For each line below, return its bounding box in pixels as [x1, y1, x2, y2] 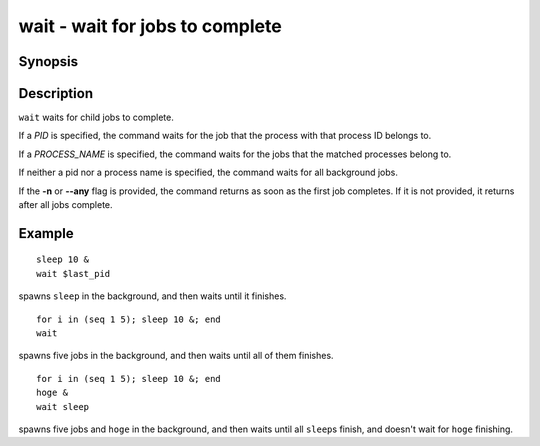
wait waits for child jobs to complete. [18, 111, 174, 124]
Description [18, 85, 94, 102]
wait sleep [36, 401, 90, 412]
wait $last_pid [36, 268, 111, 279]
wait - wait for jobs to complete [18, 15, 282, 37]
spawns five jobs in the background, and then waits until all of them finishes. [18, 350, 334, 362]
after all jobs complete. [18, 199, 114, 211]
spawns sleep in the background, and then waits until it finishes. [18, 290, 287, 302]
